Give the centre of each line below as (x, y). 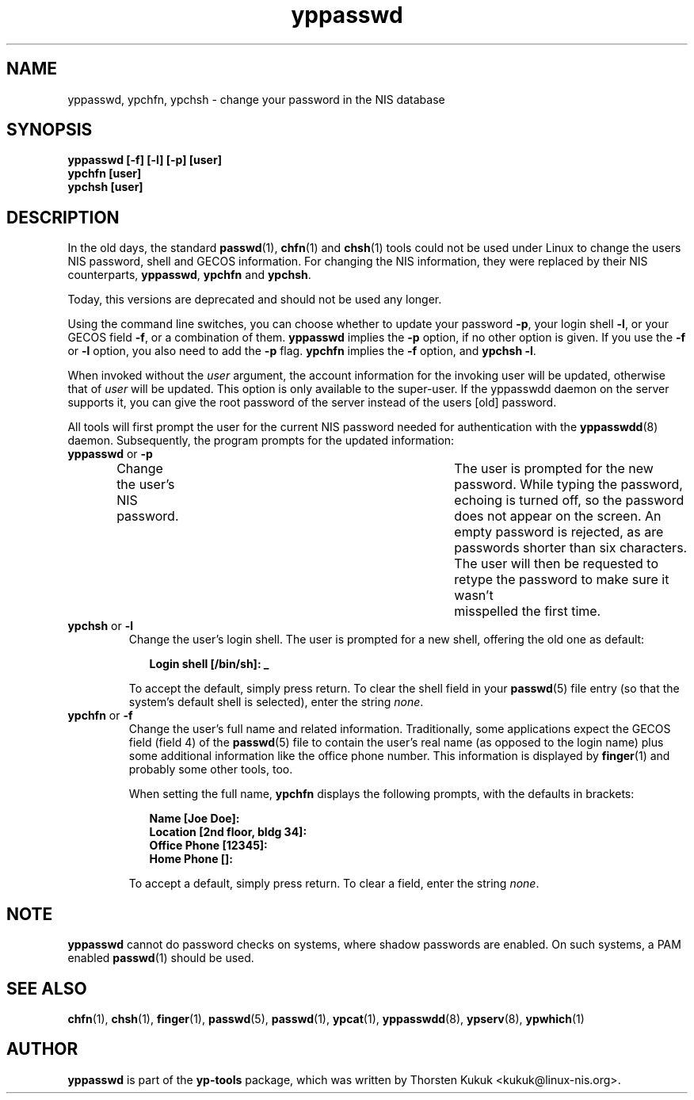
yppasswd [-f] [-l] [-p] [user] (145, 160)
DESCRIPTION (63, 217)
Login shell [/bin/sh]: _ (209, 664)
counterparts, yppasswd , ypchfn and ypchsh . (189, 275)
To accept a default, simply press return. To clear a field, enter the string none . (334, 884)
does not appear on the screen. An (558, 516)
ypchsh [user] (105, 187)
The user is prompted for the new (554, 469)
